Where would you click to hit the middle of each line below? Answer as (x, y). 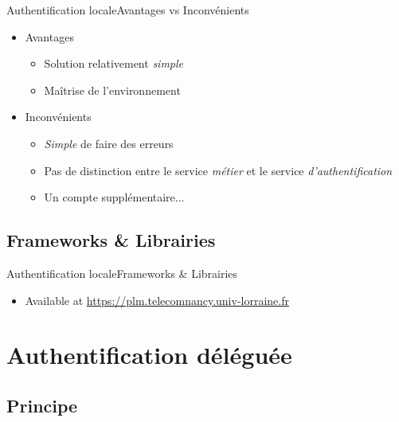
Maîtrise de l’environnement (112, 90)
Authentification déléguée (149, 355)
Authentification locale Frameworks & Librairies (122, 273)
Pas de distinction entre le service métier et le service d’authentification (218, 170)
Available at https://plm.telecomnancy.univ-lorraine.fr (157, 300)
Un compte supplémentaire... (114, 197)
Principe (42, 405)
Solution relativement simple (114, 63)
